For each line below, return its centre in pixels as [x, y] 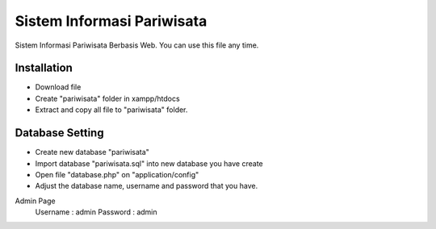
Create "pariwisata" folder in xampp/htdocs [108, 98]
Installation [44, 68]
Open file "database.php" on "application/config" [117, 174]
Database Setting [59, 133]
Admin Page [35, 201]
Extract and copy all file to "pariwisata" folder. [111, 110]
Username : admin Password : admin [96, 212]
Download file [58, 87]
